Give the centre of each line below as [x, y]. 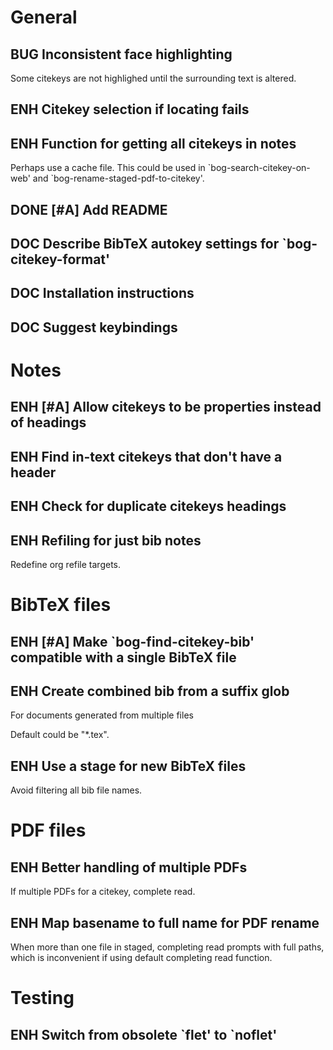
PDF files [48, 830]
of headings [48, 422]
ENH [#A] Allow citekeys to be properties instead [166, 407]
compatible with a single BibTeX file [123, 657]
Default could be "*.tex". [60, 735]
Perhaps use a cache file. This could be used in [108, 168]
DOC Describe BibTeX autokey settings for [145, 243]
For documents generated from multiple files [102, 715]
